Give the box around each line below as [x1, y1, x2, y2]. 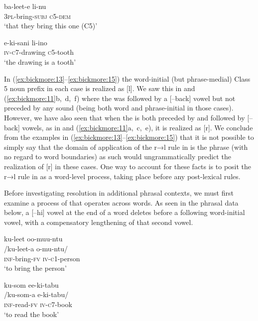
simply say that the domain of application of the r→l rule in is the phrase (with [4, 141, 248, 152]
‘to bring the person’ [4, 263, 67, 273]
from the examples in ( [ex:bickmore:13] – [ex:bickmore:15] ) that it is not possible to [4, 132, 254, 142]
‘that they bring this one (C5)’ [4, 20, 98, 31]
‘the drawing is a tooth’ [4, 56, 76, 67]
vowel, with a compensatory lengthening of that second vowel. [4, 216, 193, 227]
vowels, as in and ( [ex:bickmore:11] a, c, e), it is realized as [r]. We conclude [22, 122, 253, 132]
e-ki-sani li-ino [4, 37, 47, 47]
